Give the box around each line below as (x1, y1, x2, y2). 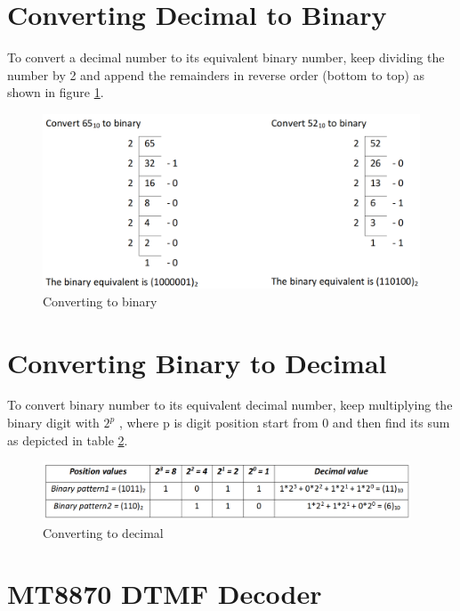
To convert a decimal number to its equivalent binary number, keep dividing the (7, 48, 445, 67)
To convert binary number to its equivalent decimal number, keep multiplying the (7, 395, 453, 414)
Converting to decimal (43, 523, 164, 542)
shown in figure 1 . (7, 83, 104, 102)
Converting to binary (43, 291, 157, 310)
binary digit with (7, 413, 100, 432)
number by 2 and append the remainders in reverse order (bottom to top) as (7, 65, 425, 84)
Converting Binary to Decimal (7, 344, 387, 380)
